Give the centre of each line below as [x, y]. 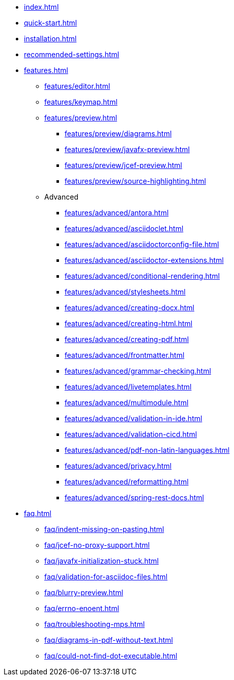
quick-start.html [51, 23]
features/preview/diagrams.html [118, 133]
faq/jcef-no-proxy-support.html [97, 545]
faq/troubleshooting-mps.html [95, 624]
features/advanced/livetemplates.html [128, 387]
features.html [46, 70]
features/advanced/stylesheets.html [125, 292]
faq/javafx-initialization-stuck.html [101, 561]
